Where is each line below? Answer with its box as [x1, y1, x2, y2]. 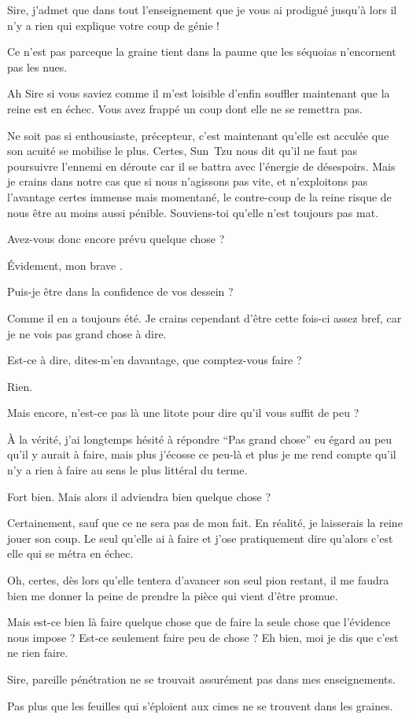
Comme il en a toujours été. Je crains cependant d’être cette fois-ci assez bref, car [7, 309, 402, 326]
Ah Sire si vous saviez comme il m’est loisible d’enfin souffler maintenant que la [7, 85, 390, 101]
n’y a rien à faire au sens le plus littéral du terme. [7, 462, 248, 478]
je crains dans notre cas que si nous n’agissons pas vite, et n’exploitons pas [7, 173, 368, 190]
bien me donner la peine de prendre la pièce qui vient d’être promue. [7, 587, 338, 603]
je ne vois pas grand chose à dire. [7, 325, 167, 341]
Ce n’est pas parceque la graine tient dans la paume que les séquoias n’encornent [7, 43, 396, 60]
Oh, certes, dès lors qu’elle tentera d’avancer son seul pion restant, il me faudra [7, 572, 389, 588]
